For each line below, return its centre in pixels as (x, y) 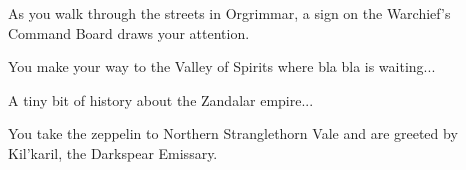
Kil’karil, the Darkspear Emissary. (113, 152)
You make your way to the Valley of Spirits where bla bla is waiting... (222, 66)
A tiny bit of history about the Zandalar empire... (161, 99)
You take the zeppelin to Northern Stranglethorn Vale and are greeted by (233, 133)
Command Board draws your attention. (129, 32)
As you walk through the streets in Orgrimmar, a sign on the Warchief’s (229, 13)
